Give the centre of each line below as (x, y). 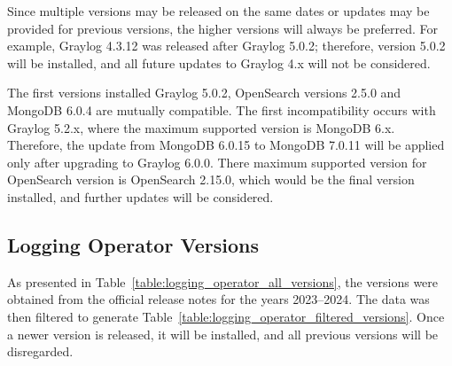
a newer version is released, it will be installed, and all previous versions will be (223, 334)
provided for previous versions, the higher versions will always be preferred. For (223, 28)
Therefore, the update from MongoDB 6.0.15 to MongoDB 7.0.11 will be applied (226, 145)
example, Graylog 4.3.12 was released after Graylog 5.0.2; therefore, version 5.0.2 (226, 46)
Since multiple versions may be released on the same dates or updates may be (218, 11)
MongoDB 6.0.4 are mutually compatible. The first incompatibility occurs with (222, 109)
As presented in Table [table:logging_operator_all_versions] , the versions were (223, 281)
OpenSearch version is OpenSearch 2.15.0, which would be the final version (211, 179)
